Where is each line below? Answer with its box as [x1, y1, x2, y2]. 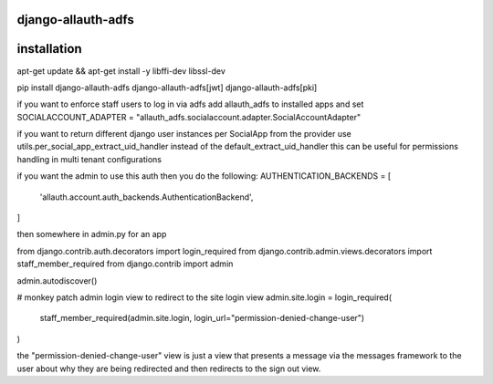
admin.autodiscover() [16, 275, 98, 286]
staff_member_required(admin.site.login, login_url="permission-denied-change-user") [39, 313, 365, 324]
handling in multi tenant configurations [16, 153, 162, 164]
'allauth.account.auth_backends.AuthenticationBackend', [39, 192, 254, 202]
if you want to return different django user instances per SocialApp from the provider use [16, 129, 351, 140]
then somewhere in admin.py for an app [16, 229, 167, 240]
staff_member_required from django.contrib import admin [16, 258, 234, 269]
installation [16, 41, 82, 57]
